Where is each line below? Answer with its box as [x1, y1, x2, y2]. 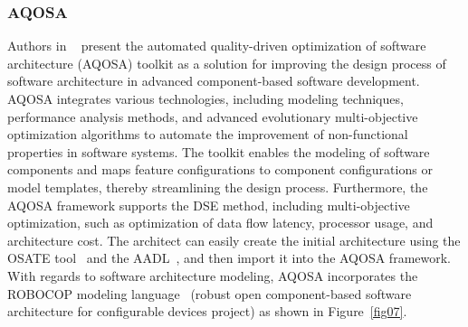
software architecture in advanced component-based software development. [7, 71, 420, 90]
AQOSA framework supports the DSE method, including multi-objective [7, 195, 410, 214]
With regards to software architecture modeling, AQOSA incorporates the [7, 266, 418, 285]
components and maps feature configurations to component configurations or [7, 160, 433, 179]
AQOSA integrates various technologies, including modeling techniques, [7, 89, 404, 107]
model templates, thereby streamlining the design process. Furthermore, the [7, 177, 428, 196]
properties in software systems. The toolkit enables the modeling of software [7, 142, 430, 161]
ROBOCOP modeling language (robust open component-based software [7, 284, 412, 303]
